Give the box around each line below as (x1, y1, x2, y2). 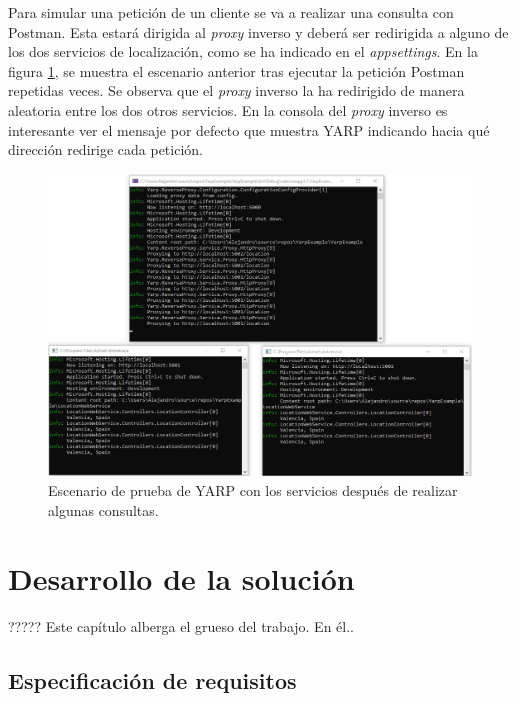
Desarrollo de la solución (8, 558, 355, 599)
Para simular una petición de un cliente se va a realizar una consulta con (8, 2, 454, 22)
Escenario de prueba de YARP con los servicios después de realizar (48, 480, 458, 501)
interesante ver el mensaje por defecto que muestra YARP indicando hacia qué (8, 119, 490, 140)
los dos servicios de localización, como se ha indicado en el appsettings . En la (8, 41, 478, 62)
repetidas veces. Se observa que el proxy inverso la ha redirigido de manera (8, 80, 465, 101)
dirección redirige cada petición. (8, 139, 203, 160)
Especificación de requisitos (8, 665, 297, 696)
